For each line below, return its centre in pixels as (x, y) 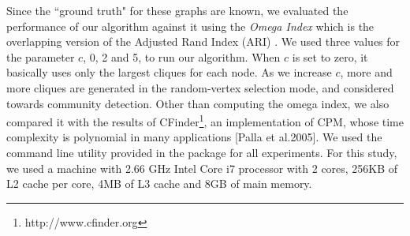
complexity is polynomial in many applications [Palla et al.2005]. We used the (194, 137)
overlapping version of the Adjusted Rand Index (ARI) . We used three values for (203, 41)
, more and (366, 72)
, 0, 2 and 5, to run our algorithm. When (182, 56)
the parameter (41, 56)
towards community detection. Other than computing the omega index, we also (198, 103)
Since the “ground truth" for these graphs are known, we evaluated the (177, 10)
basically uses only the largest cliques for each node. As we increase (169, 72)
